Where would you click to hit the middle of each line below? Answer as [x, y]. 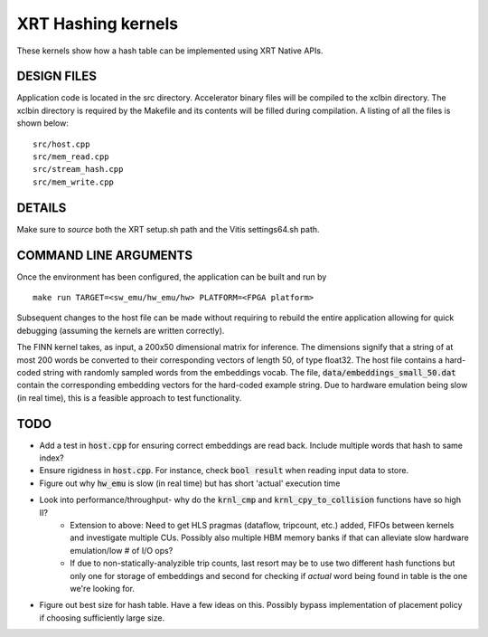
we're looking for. [103, 588]
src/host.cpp [61, 144]
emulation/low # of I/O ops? [122, 550]
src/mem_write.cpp [74, 182]
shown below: [43, 123]
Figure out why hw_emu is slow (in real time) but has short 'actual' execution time [190, 483]
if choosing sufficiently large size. [102, 618]
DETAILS [42, 208]
